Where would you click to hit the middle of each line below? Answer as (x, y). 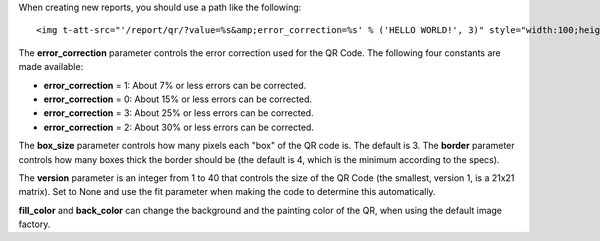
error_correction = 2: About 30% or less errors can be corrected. (179, 127)
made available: (51, 67)
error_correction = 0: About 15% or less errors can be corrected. (178, 99)
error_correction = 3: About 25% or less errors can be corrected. (178, 113)
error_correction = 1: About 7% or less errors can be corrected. (175, 85)
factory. (34, 224)
